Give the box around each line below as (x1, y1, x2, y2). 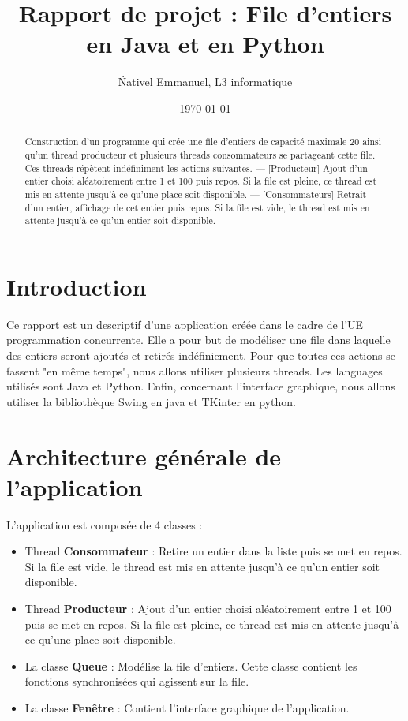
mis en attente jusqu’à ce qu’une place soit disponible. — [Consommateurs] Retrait (24, 187, 367, 200)
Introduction (6, 270, 147, 302)
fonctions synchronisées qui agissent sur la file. (24, 673, 249, 689)
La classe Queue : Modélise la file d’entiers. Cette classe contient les (24, 657, 357, 674)
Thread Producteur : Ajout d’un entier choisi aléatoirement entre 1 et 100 (24, 600, 391, 617)
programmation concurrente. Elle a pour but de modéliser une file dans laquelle (6, 331, 391, 348)
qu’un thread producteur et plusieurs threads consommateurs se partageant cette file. (24, 148, 376, 161)
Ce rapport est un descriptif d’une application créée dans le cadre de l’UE (6, 316, 364, 332)
